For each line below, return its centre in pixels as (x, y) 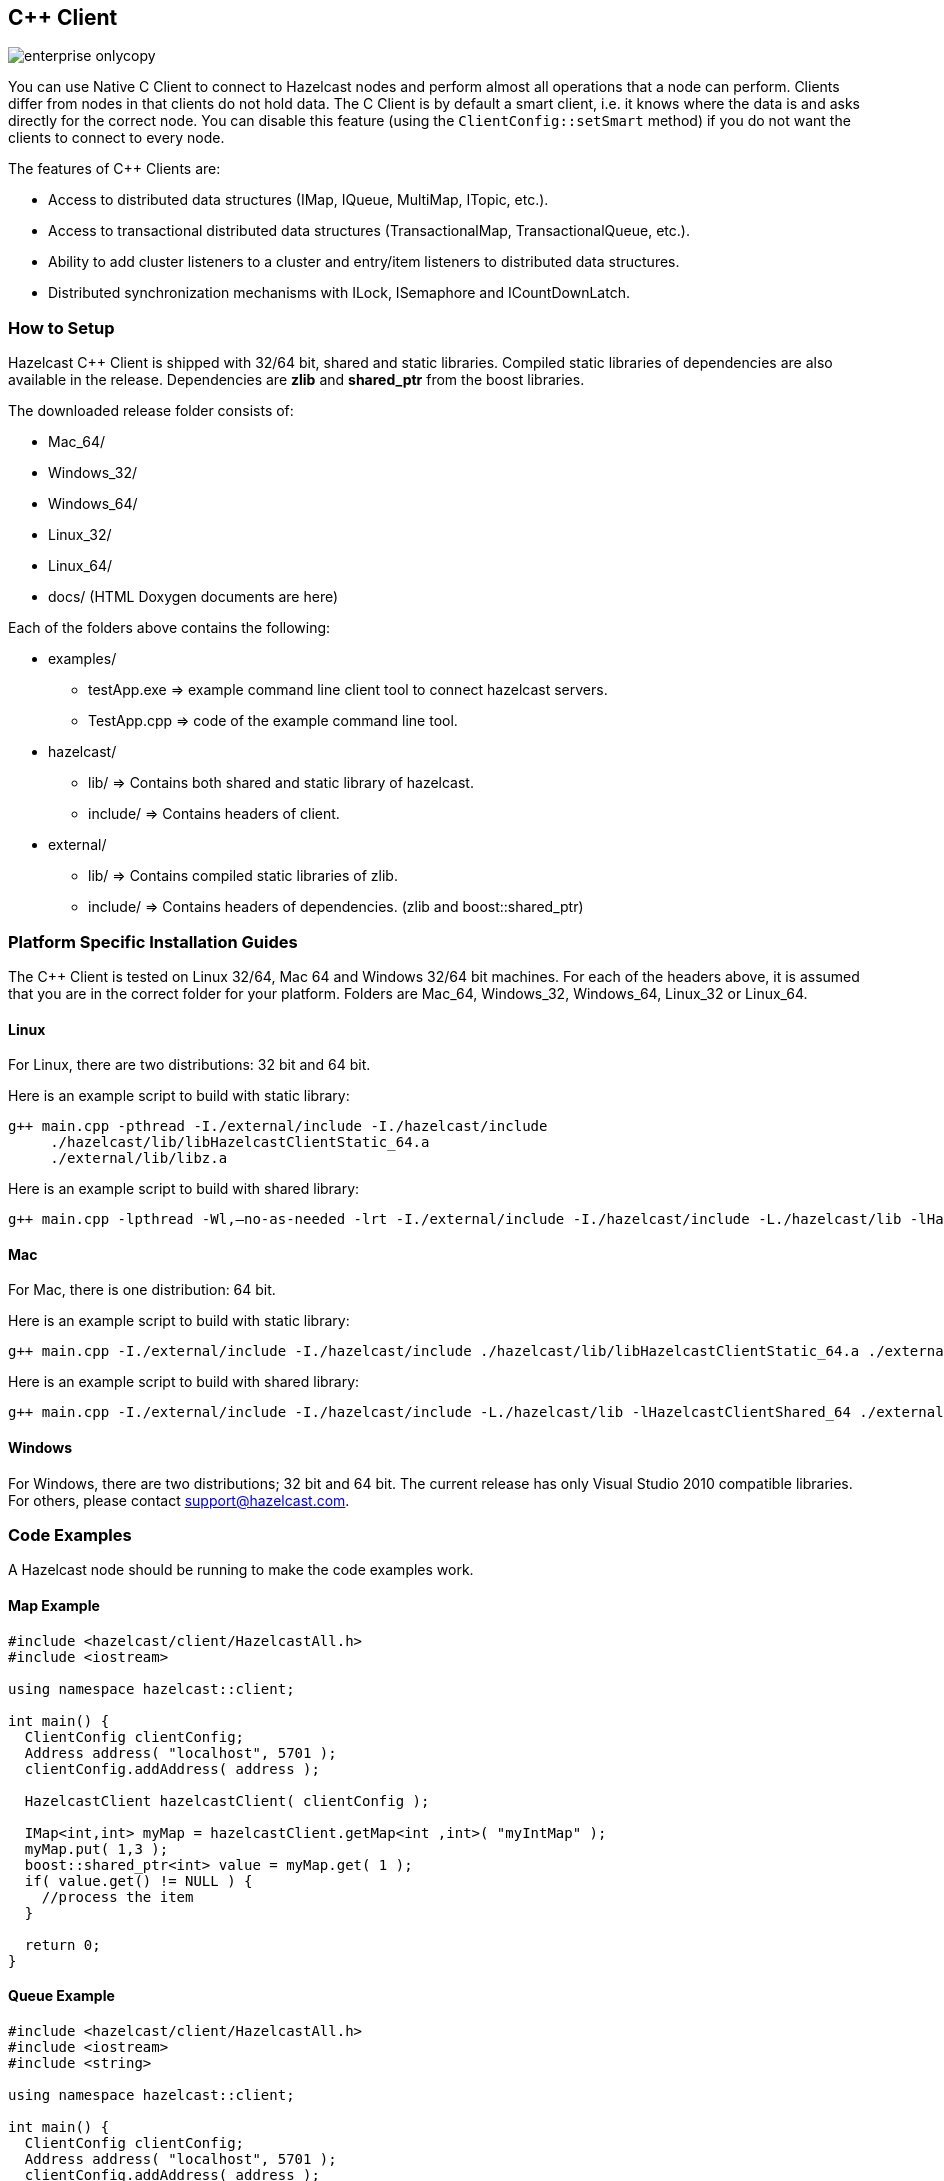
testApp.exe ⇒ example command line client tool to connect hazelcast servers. (348, 690)
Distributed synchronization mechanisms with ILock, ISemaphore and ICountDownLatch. (339, 293)
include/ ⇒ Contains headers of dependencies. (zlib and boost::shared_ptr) (336, 907)
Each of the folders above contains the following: (169, 628)
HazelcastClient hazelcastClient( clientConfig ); (227, 1800)
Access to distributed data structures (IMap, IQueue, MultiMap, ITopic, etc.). (298, 200)
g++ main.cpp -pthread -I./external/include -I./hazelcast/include (278, 1126)
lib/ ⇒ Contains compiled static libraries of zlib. (243, 876)
